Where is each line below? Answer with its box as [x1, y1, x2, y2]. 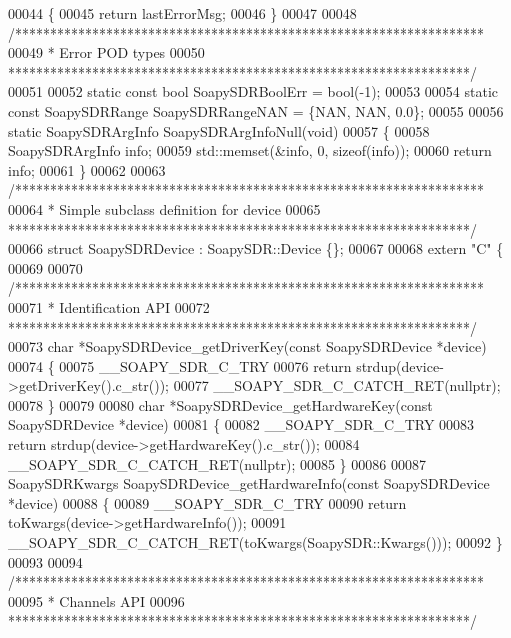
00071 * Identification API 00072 [8, 296, 210, 317]
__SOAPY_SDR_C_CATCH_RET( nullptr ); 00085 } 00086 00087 [8, 453, 426, 474]
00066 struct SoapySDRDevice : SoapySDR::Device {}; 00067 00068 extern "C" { [8, 238, 504, 259]
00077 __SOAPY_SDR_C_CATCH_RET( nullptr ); [173, 375, 501, 396]
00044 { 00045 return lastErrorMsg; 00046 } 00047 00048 [8, 3, 357, 23]
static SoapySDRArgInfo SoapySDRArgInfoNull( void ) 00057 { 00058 [8, 120, 430, 141]
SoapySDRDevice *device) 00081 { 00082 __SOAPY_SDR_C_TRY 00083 [8, 414, 475, 435]
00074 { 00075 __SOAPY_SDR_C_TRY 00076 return [8, 355, 352, 376]
